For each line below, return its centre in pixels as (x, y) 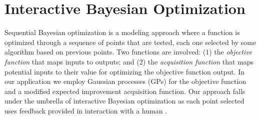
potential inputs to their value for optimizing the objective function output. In (125, 71)
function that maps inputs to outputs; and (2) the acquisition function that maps (129, 61)
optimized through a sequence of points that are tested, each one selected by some (130, 42)
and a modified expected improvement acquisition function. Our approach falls (125, 91)
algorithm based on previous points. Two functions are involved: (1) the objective (128, 52)
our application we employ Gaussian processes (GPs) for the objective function (125, 81)
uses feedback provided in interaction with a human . (86, 110)
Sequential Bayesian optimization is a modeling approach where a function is (122, 32)
